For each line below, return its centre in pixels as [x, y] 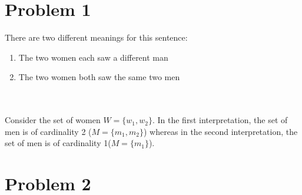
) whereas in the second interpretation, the [220, 131]
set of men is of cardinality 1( [58, 143]
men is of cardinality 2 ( [48, 131]
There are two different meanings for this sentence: [96, 37]
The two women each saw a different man [93, 57]
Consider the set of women [53, 120]
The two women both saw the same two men [99, 77]
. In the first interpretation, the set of [220, 120]
